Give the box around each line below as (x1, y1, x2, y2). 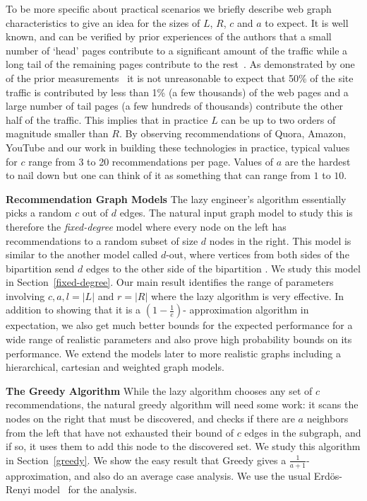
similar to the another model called (6, 247, 158, 262)
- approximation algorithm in (183, 302, 309, 317)
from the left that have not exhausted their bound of (6, 425, 234, 439)
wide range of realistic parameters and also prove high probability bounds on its (6, 332, 352, 347)
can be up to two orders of (221, 112, 336, 127)
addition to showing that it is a (6, 302, 141, 317)
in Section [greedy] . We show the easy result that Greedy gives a (6, 452, 287, 467)
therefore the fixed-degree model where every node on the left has (6, 219, 287, 234)
